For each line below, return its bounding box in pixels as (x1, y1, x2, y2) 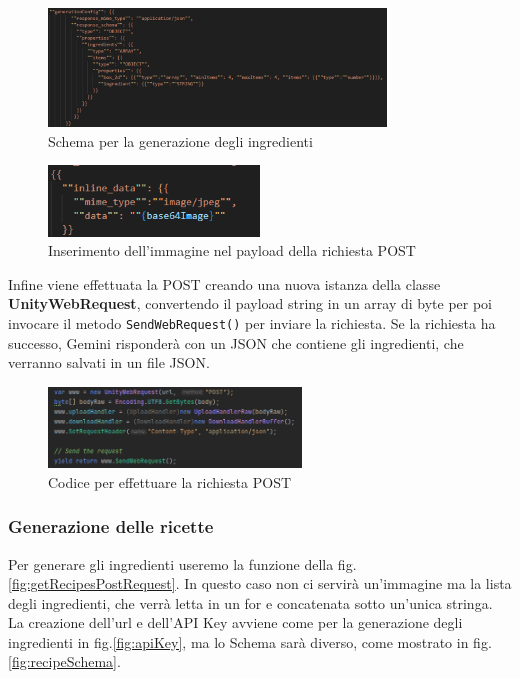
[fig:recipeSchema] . (8, 651, 121, 672)
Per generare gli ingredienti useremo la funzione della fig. (8, 553, 357, 574)
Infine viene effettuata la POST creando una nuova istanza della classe (8, 273, 441, 294)
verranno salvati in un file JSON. (8, 352, 210, 373)
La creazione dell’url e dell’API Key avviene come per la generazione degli (8, 612, 463, 633)
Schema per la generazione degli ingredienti (48, 130, 313, 151)
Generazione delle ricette (8, 514, 214, 539)
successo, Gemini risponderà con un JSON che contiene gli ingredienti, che (8, 332, 464, 353)
